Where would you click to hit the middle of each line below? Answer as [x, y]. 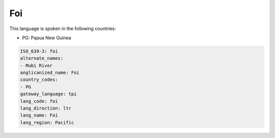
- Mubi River [36, 65]
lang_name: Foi [39, 115]
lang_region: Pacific [47, 122]
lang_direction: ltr [46, 108]
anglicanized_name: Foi [50, 73]
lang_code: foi [39, 101]
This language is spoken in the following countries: [63, 29]
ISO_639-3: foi [39, 51]
